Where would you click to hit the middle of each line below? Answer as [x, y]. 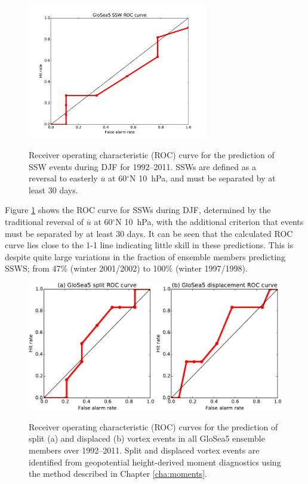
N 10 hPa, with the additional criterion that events [210, 222]
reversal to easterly [63, 178]
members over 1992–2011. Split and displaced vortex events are [144, 450]
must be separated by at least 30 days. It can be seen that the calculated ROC [149, 233]
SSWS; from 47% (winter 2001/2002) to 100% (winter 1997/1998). [126, 268]
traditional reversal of [44, 222]
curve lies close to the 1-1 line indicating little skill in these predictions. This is [149, 245]
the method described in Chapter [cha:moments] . [118, 474]
